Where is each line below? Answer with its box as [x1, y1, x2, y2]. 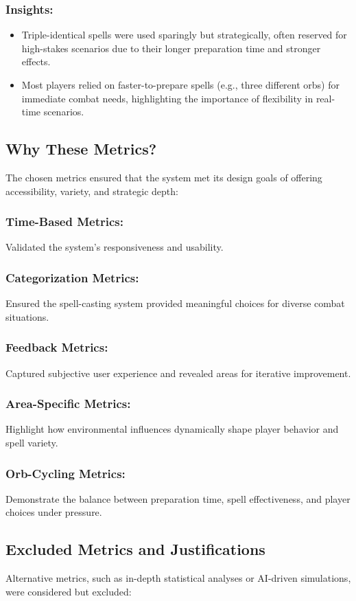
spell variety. [5, 435, 58, 450]
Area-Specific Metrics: [5, 395, 131, 412]
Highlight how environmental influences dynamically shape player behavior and [5, 422, 339, 436]
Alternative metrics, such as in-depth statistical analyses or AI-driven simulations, [5, 571, 351, 585]
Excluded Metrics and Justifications [5, 538, 265, 560]
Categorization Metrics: [5, 269, 139, 286]
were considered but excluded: [5, 584, 132, 598]
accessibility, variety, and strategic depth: [5, 183, 178, 198]
